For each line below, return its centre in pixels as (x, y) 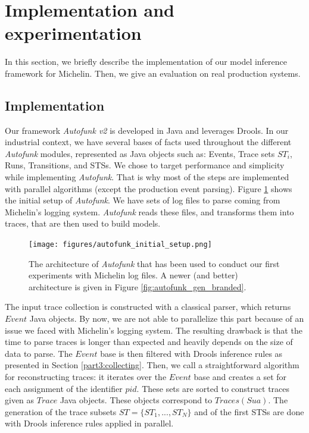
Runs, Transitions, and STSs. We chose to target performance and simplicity (145, 165)
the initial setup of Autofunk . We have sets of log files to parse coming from (143, 200)
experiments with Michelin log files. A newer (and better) (133, 275)
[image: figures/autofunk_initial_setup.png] (120, 245)
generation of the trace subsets (61, 411)
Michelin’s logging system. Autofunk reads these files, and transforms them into (149, 211)
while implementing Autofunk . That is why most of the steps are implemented (147, 177)
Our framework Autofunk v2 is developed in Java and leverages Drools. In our (147, 130)
